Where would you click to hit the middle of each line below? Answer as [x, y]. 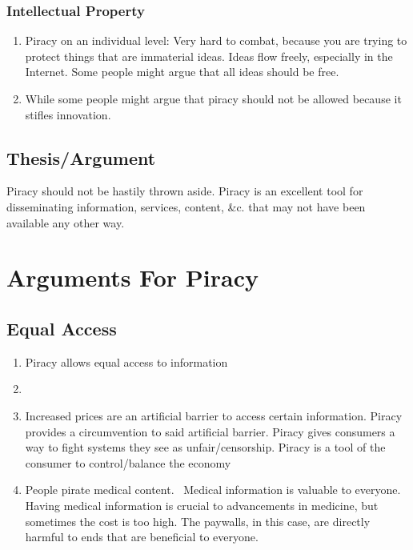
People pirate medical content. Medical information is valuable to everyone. [213, 490]
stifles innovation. [68, 114]
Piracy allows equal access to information [126, 361]
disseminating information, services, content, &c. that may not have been [186, 206]
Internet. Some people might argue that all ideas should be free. [182, 72]
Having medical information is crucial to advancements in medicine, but [202, 505]
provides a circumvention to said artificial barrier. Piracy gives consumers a [210, 431]
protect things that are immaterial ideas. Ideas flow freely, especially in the [209, 56]
